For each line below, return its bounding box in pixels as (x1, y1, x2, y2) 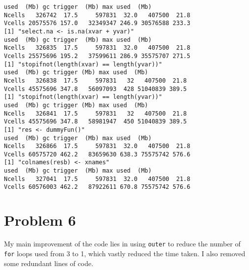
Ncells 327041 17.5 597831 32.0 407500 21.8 (4, 175, 191, 182)
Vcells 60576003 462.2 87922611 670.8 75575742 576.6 (4, 183, 191, 191)
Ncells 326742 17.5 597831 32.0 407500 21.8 (4, 11, 191, 19)
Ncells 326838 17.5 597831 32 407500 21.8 (4, 77, 187, 84)
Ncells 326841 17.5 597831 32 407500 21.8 (4, 110, 187, 117)
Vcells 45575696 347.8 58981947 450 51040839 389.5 (4, 118, 187, 125)
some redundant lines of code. (4, 258, 93, 268)
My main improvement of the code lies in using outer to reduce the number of (4, 239, 241, 249)
